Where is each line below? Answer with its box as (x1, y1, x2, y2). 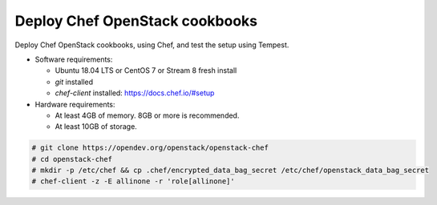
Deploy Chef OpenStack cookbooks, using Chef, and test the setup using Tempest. (14, 40, 289, 50)
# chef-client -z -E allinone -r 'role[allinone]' (31, 177, 236, 186)
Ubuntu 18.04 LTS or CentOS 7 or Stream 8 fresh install (55, 66, 237, 75)
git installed (55, 77, 94, 86)
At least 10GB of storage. (55, 122, 138, 131)
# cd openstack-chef (31, 155, 112, 163)
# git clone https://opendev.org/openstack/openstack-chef (31, 143, 269, 152)
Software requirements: (34, 54, 113, 64)
